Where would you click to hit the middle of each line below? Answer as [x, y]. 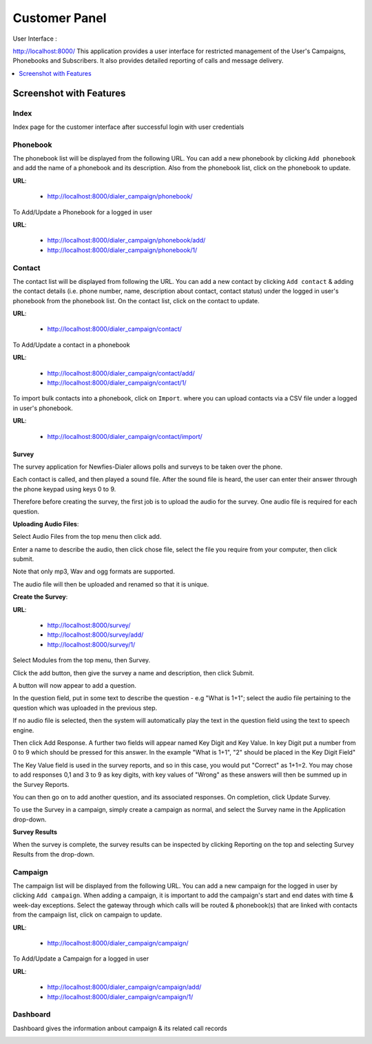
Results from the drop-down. [54, 854]
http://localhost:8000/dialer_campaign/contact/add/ [121, 373]
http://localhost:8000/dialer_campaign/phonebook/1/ [122, 250]
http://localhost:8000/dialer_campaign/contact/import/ [125, 436]
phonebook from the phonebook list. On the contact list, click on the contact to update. [136, 300]
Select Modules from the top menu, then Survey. [82, 660]
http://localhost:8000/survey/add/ [95, 635]
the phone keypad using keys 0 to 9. [64, 489]
